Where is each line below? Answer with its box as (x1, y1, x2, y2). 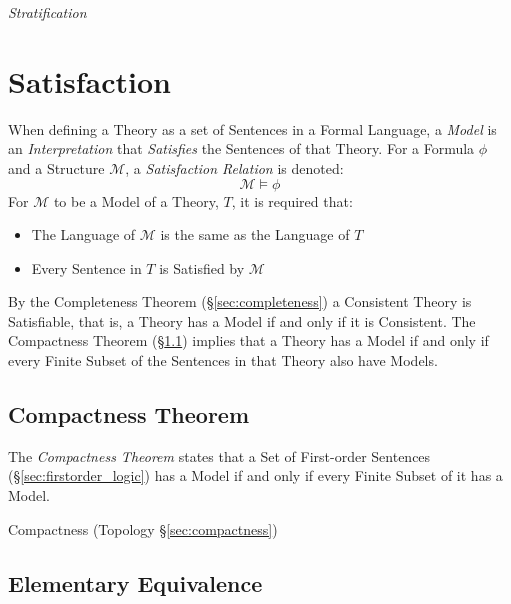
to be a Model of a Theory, (53, 190, 219, 211)
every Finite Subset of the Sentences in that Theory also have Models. (8, 350, 438, 371)
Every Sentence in (31, 257, 142, 278)
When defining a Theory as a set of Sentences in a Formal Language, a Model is (8, 118, 497, 139)
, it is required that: (231, 190, 353, 211)
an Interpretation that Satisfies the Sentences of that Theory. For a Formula (8, 138, 475, 159)
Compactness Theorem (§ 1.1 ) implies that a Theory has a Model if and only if (8, 330, 489, 351)
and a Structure (8, 157, 105, 178)
